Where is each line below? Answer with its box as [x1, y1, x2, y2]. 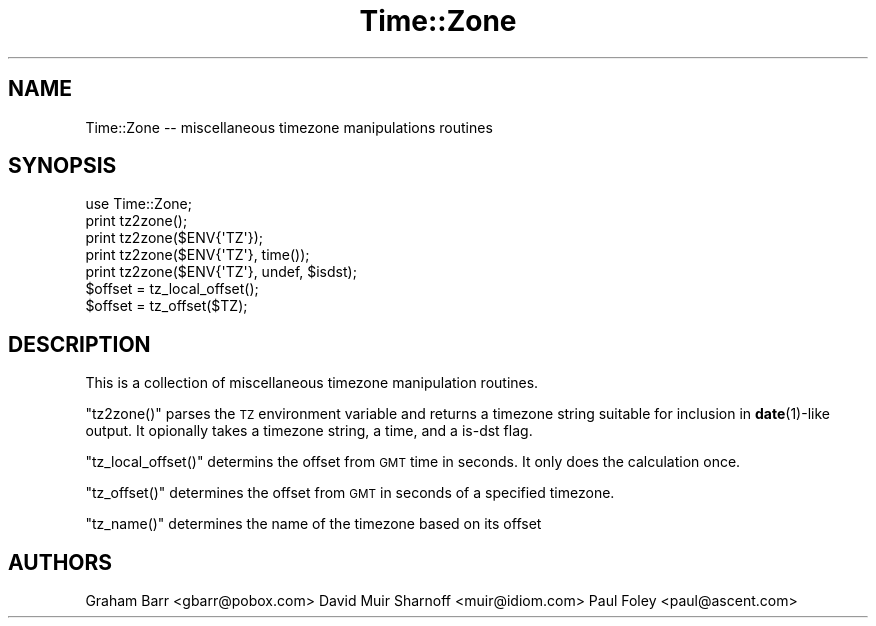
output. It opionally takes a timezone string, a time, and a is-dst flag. [85, 422, 533, 440]
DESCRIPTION [8, 331, 151, 357]
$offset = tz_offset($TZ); [85, 297, 248, 315]
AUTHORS [8, 549, 113, 575]
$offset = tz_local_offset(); [85, 280, 259, 298]
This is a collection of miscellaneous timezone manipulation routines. [85, 374, 539, 392]
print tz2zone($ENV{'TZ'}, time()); [85, 246, 310, 264]
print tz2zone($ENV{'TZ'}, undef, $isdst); [85, 263, 357, 281]
